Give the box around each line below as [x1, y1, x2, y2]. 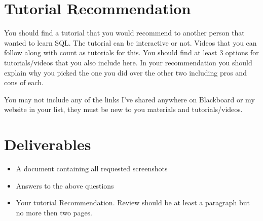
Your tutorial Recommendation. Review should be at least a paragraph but [16, 197, 250, 208]
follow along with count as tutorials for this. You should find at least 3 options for [4, 47, 259, 58]
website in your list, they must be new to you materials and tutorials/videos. [4, 104, 243, 115]
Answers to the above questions [16, 180, 114, 191]
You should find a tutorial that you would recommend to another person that [4, 27, 245, 38]
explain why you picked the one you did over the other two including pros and [4, 67, 247, 78]
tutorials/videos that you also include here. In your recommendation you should [4, 57, 252, 67]
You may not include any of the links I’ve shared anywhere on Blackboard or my [4, 94, 255, 104]
